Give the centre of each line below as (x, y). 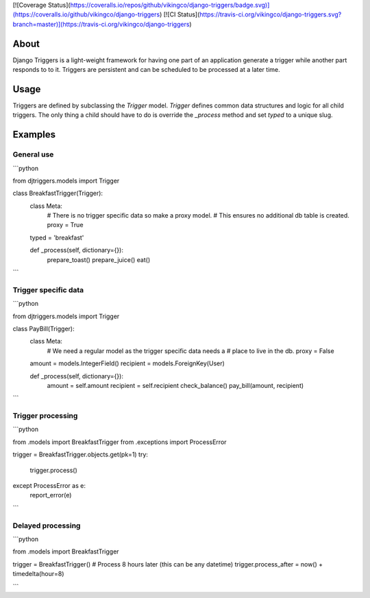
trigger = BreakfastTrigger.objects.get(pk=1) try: (81, 454)
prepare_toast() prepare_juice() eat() (99, 259)
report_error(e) (51, 495)
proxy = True (65, 225)
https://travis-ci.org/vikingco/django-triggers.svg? (271, 14)
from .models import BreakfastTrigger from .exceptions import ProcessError (120, 442)
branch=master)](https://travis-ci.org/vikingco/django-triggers (101, 24)
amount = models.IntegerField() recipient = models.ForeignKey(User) (127, 363)
